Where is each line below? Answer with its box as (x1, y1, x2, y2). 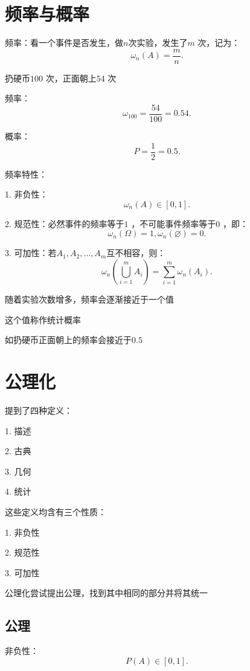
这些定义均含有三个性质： (5, 505, 106, 518)
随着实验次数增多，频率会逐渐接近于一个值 (5, 293, 174, 306)
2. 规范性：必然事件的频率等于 (5, 217, 124, 230)
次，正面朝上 (45, 71, 97, 84)
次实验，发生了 (128, 36, 188, 49)
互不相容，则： (106, 246, 166, 259)
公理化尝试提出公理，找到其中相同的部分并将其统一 (5, 586, 208, 599)
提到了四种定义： (5, 403, 72, 416)
